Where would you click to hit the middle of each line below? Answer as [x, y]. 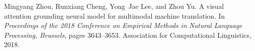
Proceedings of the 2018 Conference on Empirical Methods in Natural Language [123, 25]
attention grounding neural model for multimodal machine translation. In [114, 15]
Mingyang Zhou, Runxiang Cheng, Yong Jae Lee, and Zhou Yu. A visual [114, 6]
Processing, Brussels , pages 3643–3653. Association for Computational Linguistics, [128, 35]
